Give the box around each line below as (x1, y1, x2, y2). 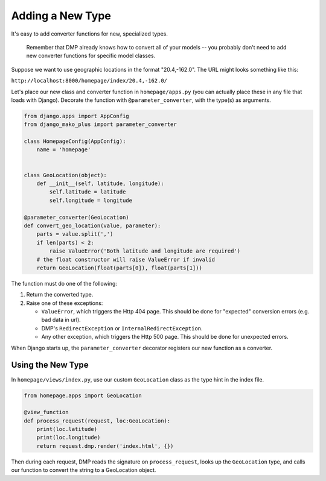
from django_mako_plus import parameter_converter (24, 121, 177, 128)
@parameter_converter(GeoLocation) (24, 214, 129, 221)
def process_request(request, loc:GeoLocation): (24, 417, 171, 424)
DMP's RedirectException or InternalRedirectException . (41, 324, 203, 332)
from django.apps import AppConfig (24, 112, 129, 119)
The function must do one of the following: (11, 280, 118, 287)
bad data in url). (41, 316, 81, 324)
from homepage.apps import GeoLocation (24, 392, 142, 399)
